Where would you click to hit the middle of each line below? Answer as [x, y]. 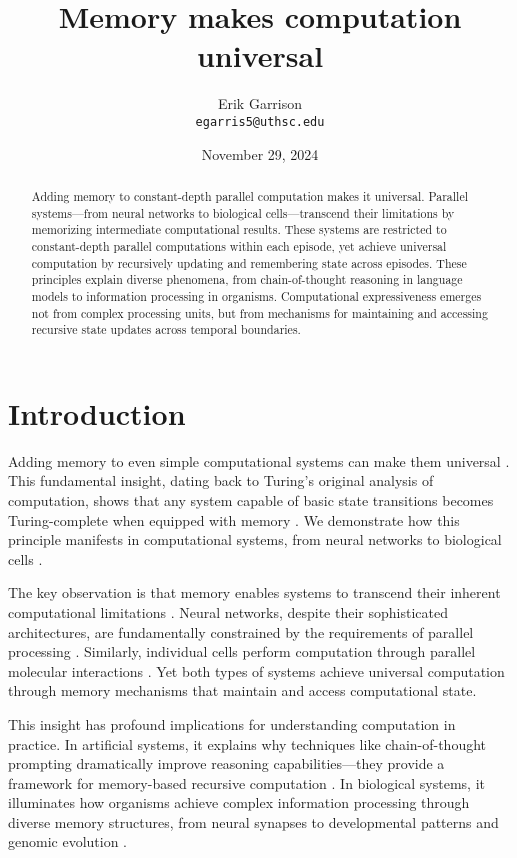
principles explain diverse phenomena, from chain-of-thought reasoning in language [247, 279]
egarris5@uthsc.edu [260, 121]
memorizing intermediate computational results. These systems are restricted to [239, 229]
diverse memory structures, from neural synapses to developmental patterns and [253, 821]
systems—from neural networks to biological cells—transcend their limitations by [243, 212]
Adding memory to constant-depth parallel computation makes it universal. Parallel [249, 195]
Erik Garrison [260, 103]
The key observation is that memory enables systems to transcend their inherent [254, 592]
